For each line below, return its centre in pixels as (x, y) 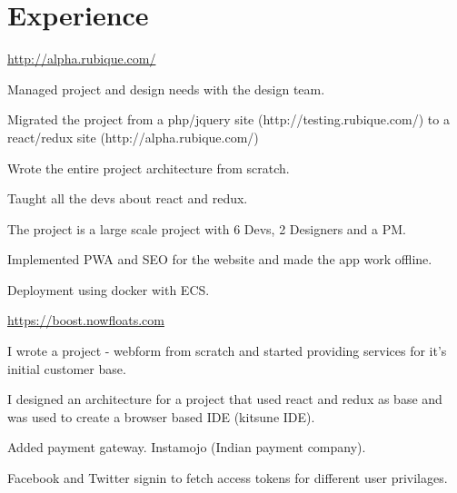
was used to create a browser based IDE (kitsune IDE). (161, 416)
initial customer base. (67, 368)
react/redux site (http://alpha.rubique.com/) (133, 137)
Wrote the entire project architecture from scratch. (149, 168)
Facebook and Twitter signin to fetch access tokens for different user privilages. (228, 478)
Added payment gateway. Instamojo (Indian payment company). (187, 447)
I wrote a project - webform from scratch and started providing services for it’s (227, 351)
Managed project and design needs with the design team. (166, 89)
